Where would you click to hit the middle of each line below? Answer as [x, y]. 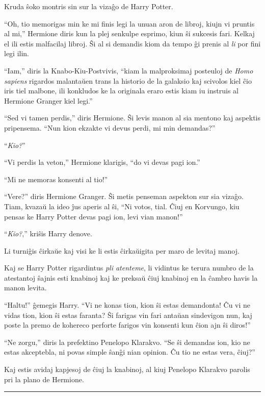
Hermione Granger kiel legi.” [48, 100]
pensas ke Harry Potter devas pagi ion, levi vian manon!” [94, 216]
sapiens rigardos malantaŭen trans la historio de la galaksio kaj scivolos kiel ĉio [128, 80]
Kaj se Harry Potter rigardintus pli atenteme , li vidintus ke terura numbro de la [129, 268]
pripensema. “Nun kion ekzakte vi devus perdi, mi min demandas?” [110, 127]
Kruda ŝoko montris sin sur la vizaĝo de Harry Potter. [89, 6]
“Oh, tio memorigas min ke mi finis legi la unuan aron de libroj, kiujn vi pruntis [129, 23]
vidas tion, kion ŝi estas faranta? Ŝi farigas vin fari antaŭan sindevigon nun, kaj [128, 315]
